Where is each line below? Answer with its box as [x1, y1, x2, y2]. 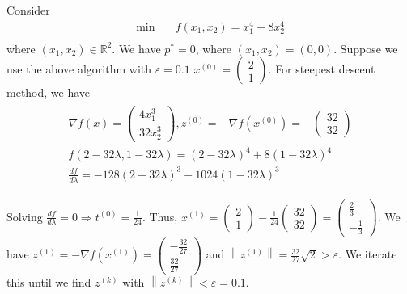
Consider [6, 2, 50, 18]
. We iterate [338, 246, 397, 262]
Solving [6, 208, 43, 225]
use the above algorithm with [6, 61, 152, 78]
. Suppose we [333, 40, 398, 57]
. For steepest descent [268, 61, 375, 78]
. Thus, [142, 208, 178, 225]
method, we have [6, 84, 91, 101]
